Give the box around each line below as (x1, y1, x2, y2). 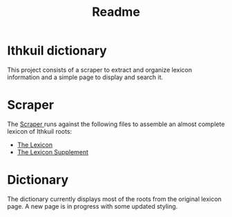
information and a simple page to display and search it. (7, 73, 164, 81)
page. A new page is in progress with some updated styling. (7, 202, 178, 210)
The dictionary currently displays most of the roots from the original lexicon (7, 194, 222, 203)
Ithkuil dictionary (7, 43, 107, 59)
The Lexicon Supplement (17, 147, 88, 156)
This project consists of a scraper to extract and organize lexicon (7, 65, 192, 74)
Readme (92, 4, 140, 20)
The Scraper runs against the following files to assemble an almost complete (7, 120, 225, 128)
